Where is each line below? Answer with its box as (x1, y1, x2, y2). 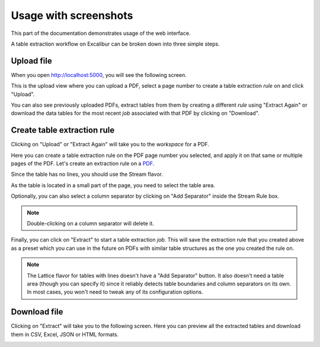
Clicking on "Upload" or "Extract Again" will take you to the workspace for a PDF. (11, 141, 210, 148)
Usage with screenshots (11, 9, 133, 22)
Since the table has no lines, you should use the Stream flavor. (11, 171, 163, 178)
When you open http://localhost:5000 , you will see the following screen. (11, 71, 187, 78)
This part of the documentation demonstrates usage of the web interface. (11, 30, 191, 37)
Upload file (11, 56, 53, 66)
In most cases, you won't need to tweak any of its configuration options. (27, 288, 204, 295)
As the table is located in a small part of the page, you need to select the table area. (11, 181, 216, 189)
